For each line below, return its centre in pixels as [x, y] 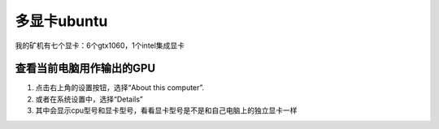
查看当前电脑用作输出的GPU [85, 69]
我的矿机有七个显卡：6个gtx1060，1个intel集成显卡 [100, 45]
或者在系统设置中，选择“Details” [89, 99]
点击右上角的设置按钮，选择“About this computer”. [120, 88]
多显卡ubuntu [61, 21]
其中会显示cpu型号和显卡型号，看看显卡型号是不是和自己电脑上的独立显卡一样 [166, 110]
